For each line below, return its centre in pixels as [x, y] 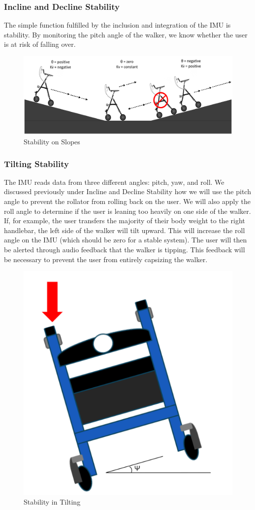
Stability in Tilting [52, 502]
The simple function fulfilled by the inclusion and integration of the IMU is [117, 25]
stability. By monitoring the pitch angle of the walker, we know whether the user [126, 34]
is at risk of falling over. [40, 44]
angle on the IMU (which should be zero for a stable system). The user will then [126, 240]
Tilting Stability [36, 163]
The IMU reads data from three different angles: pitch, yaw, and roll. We [114, 182]
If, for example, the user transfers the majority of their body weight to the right [125, 221]
